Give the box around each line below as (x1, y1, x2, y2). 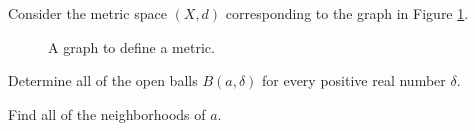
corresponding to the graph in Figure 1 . (225, 3, 469, 23)
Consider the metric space (8, 3, 167, 23)
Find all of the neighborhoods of (8, 103, 206, 124)
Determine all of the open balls (8, 70, 198, 91)
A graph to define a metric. (48, 36, 215, 57)
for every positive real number (262, 70, 446, 91)
